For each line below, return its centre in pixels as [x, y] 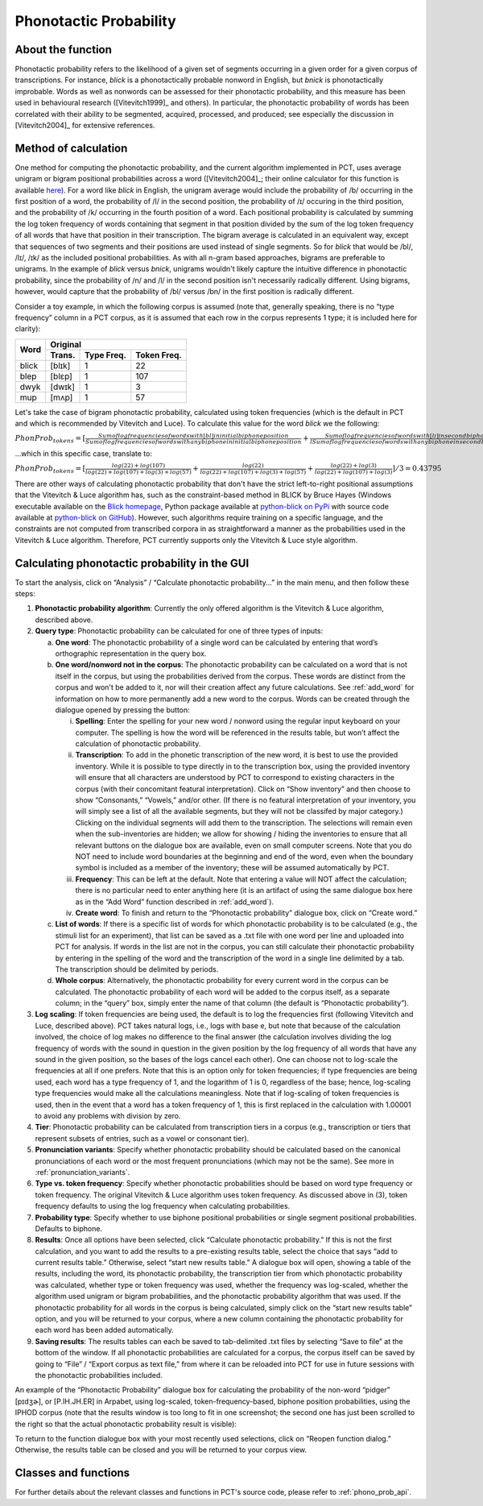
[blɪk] [60, 365]
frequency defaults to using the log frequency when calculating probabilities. [163, 1206]
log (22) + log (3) [354, 466]
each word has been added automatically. [104, 1330]
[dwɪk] [63, 387]
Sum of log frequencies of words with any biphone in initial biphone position [193, 442]
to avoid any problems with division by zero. [108, 1115]
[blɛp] [61, 376]
